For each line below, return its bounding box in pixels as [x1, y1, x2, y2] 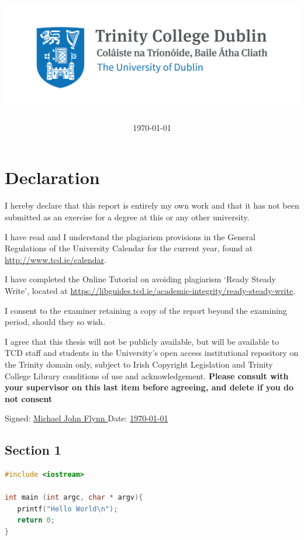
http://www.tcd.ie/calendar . [5, 253, 106, 265]
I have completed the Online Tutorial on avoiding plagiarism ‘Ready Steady [5, 273, 276, 285]
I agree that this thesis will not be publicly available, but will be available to [5, 335, 279, 347]
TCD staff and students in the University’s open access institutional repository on [5, 347, 299, 359]
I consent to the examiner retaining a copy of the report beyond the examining [5, 304, 287, 316]
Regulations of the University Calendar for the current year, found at [5, 242, 253, 254]
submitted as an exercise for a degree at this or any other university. [5, 210, 250, 223]
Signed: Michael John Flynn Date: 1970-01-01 [5, 412, 168, 424]
